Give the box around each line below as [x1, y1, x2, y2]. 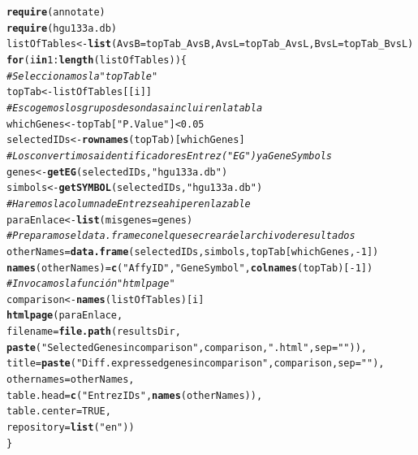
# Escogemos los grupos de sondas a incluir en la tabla [6, 102, 263, 114]
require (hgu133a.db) [6, 22, 118, 34]
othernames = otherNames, [6, 374, 135, 386]
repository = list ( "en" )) [6, 422, 135, 434]
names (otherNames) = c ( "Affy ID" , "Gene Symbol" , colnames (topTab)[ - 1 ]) [6, 262, 373, 274]
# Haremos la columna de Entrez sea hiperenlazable [6, 197, 251, 210]
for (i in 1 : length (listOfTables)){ [6, 54, 187, 66]
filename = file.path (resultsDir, [6, 326, 181, 338]
